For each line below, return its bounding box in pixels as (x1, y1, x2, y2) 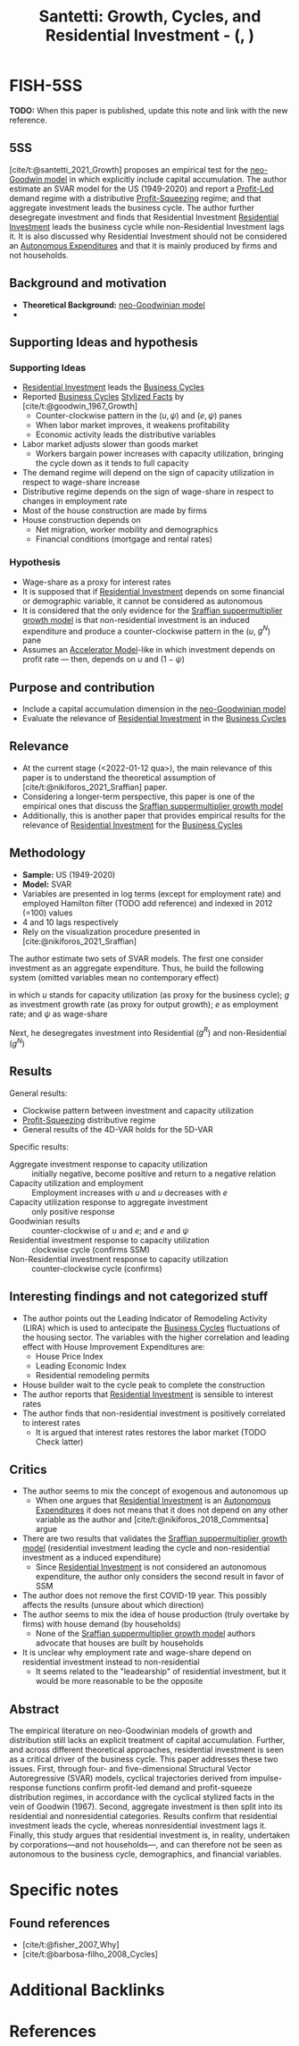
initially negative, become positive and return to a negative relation (31, 1168, 277, 1179)
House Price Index (35, 1351, 104, 1361)
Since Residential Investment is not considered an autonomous (35, 1562, 267, 1572)
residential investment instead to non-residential (21, 1656, 200, 1668)
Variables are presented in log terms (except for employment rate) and (21, 888, 281, 899)
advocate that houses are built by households (35, 1638, 203, 1648)
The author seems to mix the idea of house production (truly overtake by (21, 1609, 290, 1620)
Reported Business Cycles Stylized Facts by (21, 392, 185, 402)
